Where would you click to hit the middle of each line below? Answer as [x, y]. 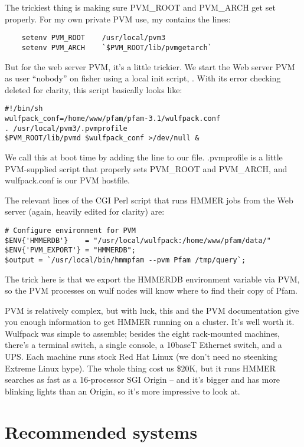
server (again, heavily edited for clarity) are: [85, 211]
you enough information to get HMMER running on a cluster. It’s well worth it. [150, 322]
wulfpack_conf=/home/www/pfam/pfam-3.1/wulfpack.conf [113, 118]
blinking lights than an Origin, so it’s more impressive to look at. [122, 391]
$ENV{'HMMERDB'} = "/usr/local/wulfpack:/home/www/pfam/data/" [138, 240]
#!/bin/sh [24, 109]
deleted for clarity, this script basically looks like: [94, 89]
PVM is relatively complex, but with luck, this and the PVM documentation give [152, 310]
